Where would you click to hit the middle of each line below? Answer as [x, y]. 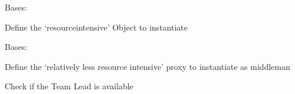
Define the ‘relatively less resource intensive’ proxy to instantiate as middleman [147, 66]
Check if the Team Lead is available [69, 86]
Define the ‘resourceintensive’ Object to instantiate [96, 27]
